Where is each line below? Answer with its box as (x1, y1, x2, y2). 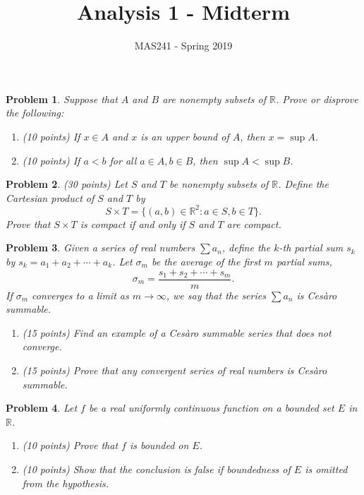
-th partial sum (279, 240, 344, 255)
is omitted (305, 461, 348, 476)
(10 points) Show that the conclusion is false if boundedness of (22, 461, 291, 476)
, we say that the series (166, 287, 266, 302)
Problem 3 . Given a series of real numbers (6, 240, 195, 255)
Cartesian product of (6, 190, 95, 205)
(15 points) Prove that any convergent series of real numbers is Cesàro (22, 363, 327, 377)
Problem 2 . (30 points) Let (6, 177, 128, 191)
